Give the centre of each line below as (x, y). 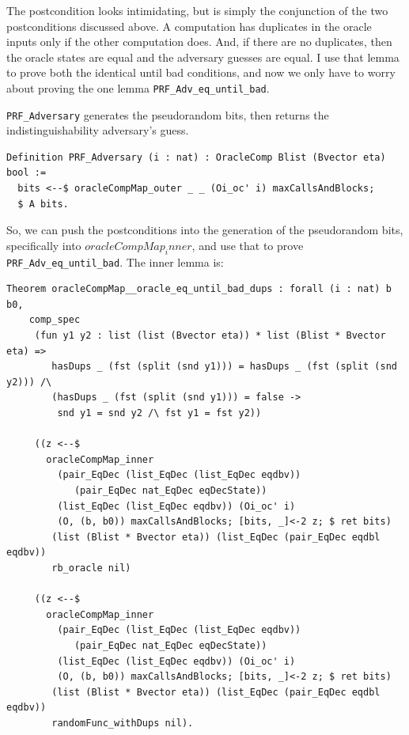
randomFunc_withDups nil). (123, 723)
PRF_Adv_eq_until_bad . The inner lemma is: (115, 261)
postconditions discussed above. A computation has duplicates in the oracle (189, 26)
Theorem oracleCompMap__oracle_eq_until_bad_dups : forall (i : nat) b (199, 289)
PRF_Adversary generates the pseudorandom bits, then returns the (168, 114)
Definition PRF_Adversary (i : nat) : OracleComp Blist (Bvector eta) (196, 157)
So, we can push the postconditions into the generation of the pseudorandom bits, (205, 230)
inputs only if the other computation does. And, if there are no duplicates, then (199, 42)
